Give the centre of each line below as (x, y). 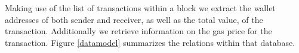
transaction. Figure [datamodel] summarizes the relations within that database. (150, 42)
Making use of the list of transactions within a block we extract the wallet (140, 8)
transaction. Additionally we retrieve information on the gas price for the (138, 31)
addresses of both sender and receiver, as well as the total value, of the (134, 19)
